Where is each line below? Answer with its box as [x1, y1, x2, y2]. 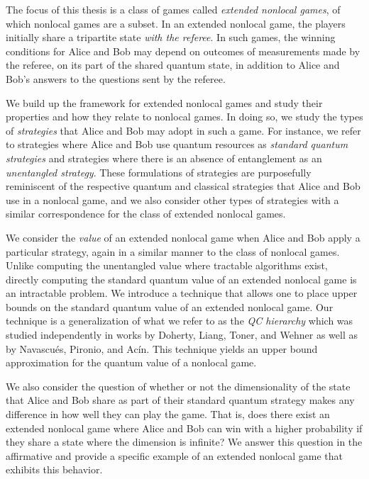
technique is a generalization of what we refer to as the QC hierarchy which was [6, 313, 353, 328]
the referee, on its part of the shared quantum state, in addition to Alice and [6, 57, 340, 72]
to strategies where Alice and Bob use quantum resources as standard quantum [6, 137, 348, 152]
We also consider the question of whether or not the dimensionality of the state [6, 378, 351, 393]
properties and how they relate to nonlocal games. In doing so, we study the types [6, 109, 363, 124]
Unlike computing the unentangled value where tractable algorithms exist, [6, 258, 328, 273]
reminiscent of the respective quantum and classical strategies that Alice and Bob [6, 179, 360, 193]
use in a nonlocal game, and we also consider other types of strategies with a [6, 192, 339, 207]
